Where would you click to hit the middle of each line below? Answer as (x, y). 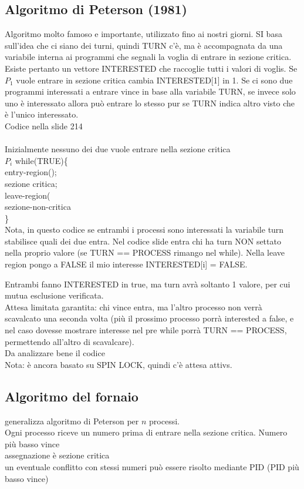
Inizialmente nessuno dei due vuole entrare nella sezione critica (118, 149)
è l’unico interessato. (42, 114)
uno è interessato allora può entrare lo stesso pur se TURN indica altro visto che (150, 103)
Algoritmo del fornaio (72, 396)
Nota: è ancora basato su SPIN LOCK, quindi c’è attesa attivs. (119, 364)
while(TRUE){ (41, 160)
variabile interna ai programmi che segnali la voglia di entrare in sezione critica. (148, 57)
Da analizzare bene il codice (55, 353)
